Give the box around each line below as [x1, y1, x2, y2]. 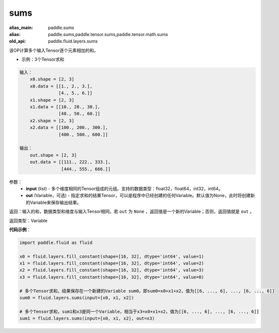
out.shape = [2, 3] [30, 152, 77, 158]
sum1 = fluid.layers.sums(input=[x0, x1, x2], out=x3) [19, 316, 155, 321]
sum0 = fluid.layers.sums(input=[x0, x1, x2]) [19, 295, 134, 300]
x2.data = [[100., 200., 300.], [30, 125, 108, 131]
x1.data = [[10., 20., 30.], [30, 104, 101, 110]
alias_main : [9, 25, 33, 31]
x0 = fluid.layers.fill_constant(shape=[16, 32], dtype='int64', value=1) [19, 254, 205, 259]
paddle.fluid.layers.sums [48, 38, 98, 44]
